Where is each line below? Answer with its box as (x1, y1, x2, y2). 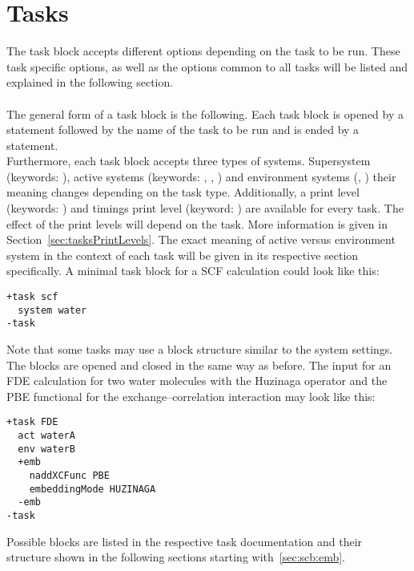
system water (18, 304, 87, 316)
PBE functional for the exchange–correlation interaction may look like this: (6, 387, 376, 404)
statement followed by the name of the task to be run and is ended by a (6, 121, 360, 138)
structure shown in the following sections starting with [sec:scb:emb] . (6, 549, 346, 565)
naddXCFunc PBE (29, 470, 110, 481)
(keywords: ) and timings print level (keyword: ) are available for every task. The (6, 200, 404, 217)
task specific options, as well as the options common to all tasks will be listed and (6, 58, 408, 75)
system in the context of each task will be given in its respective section (6, 246, 359, 263)
